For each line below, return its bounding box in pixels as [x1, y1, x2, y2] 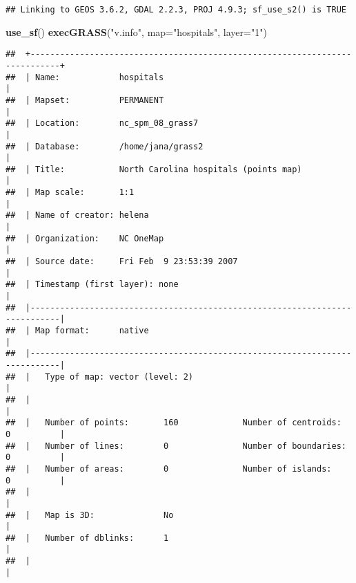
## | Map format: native [6, 326, 149, 335]
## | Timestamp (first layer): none [6, 279, 179, 290]
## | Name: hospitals [6, 72, 164, 82]
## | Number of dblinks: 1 [6, 533, 169, 543]
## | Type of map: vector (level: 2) [6, 371, 194, 382]
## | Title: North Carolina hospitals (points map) [6, 164, 302, 174]
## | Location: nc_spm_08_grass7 [6, 118, 199, 129]
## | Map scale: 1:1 [6, 187, 135, 198]
